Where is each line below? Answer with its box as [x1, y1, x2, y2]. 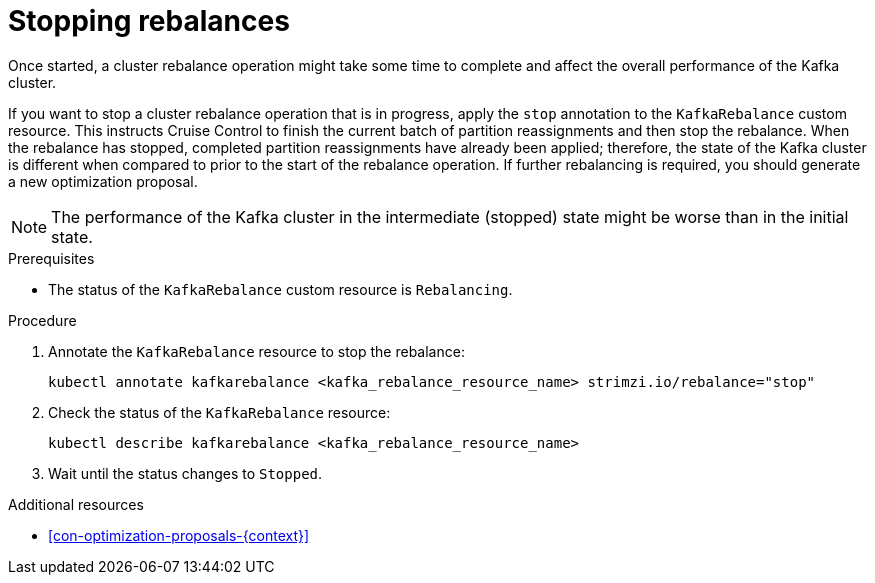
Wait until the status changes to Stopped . [48, 464, 323, 482]
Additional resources [8, 495, 144, 513]
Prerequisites [8, 249, 95, 267]
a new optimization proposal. [8, 172, 198, 190]
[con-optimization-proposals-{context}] [48, 526, 310, 544]
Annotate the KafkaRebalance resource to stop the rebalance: [48, 342, 465, 360]
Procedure [8, 311, 77, 329]
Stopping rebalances [8, 4, 290, 38]
